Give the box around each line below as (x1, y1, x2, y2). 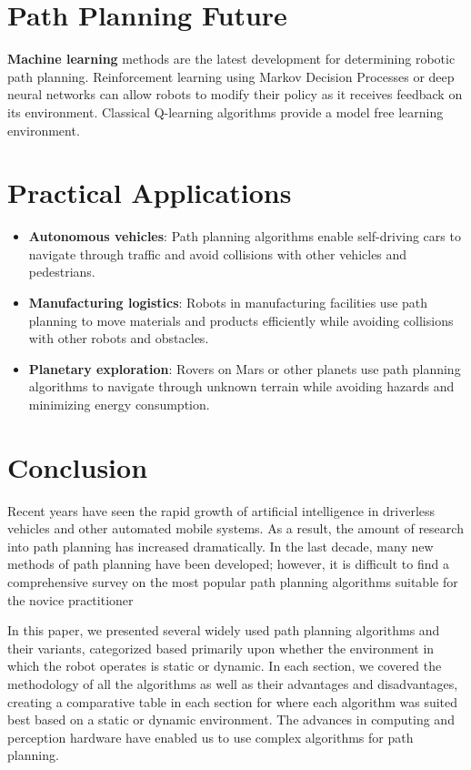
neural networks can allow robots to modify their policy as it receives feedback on (7, 85, 463, 104)
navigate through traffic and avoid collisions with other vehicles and (28, 244, 407, 263)
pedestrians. (28, 262, 95, 281)
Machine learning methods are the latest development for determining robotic (7, 49, 456, 68)
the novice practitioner (7, 590, 134, 609)
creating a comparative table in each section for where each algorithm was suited (7, 692, 458, 711)
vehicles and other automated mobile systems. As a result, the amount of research (7, 519, 464, 538)
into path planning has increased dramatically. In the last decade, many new (7, 536, 434, 555)
